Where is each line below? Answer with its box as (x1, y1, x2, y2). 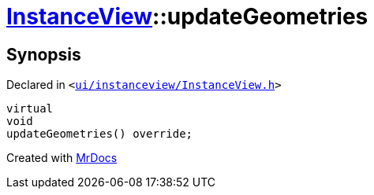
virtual (6, 102, 54, 116)
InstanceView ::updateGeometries (6, 3, 368, 30)
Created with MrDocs (6, 151, 118, 165)
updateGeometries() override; (6, 127, 193, 141)
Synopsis (6, 44, 81, 64)
